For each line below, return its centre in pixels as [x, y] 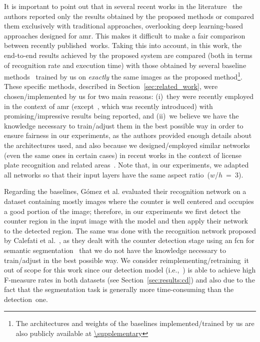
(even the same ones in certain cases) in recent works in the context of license [123, 155]
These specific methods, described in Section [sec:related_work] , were [111, 86]
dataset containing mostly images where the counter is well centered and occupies [129, 201]
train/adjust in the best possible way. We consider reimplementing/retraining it [126, 260]
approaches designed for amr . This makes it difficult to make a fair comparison [125, 35]
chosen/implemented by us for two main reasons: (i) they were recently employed [129, 96]
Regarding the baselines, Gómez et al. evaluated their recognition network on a [125, 191]
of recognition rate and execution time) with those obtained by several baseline [125, 65]
